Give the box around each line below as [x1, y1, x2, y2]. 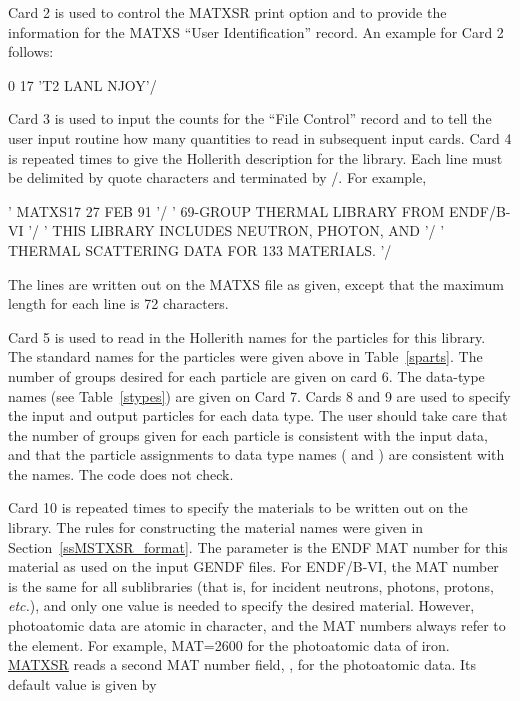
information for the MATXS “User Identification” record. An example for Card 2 [8, 21, 504, 42]
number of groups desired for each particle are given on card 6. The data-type [8, 365, 485, 386]
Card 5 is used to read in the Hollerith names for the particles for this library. [8, 326, 486, 347]
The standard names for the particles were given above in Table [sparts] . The [8, 346, 483, 367]
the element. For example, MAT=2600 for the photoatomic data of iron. [8, 634, 450, 655]
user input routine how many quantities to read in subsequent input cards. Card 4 [8, 127, 512, 148]
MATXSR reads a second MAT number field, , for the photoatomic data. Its [8, 654, 476, 675]
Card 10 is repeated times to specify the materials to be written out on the [8, 497, 468, 518]
